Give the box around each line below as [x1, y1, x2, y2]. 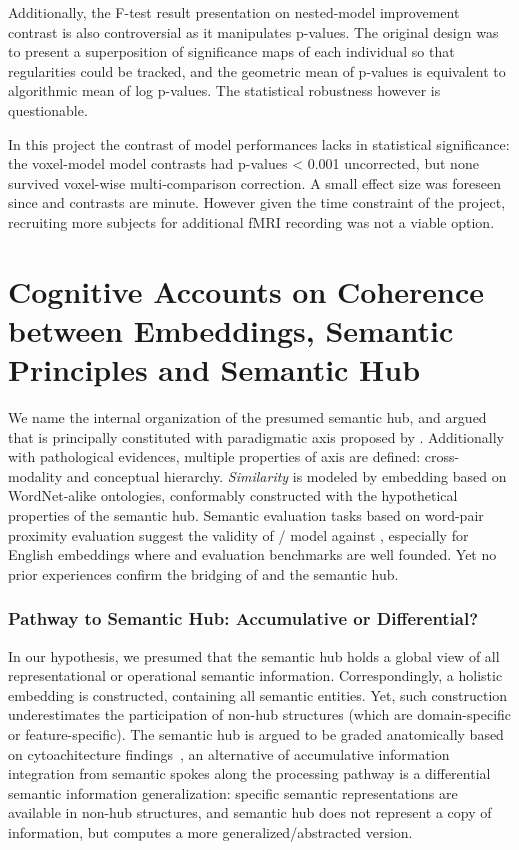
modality [8, 465, 63, 486]
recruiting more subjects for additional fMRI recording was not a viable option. [8, 211, 495, 232]
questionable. [8, 99, 88, 120]
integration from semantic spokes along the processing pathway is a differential [8, 763, 491, 784]
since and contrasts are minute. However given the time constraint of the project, [8, 192, 506, 213]
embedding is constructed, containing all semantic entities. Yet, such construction [8, 684, 508, 705]
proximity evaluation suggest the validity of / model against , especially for [8, 524, 469, 545]
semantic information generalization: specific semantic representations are [8, 782, 458, 803]
